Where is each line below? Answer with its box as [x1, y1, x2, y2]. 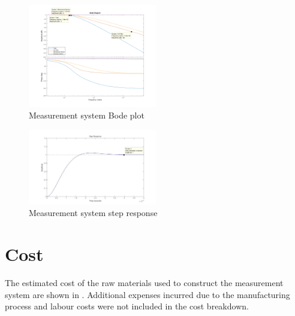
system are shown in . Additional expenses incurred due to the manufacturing [5, 288, 290, 300]
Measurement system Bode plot [29, 109, 145, 121]
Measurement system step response [29, 206, 158, 219]
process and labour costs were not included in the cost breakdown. [5, 300, 249, 312]
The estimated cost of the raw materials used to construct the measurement [5, 276, 284, 289]
